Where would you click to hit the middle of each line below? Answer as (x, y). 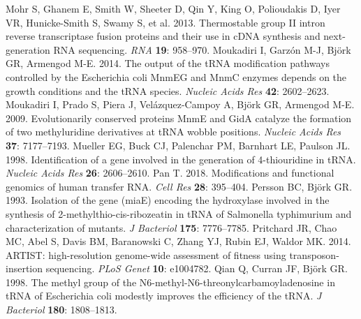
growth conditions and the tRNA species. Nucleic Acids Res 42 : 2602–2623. (168, 90)
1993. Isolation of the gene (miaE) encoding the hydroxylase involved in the (168, 200)
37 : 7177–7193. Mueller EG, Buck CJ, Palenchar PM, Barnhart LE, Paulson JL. (178, 145)
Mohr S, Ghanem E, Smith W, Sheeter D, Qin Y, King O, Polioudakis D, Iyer (173, 8)
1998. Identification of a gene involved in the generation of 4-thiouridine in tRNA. (181, 159)
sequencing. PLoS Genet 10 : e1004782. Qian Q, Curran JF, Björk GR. (197, 268)
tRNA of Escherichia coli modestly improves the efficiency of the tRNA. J (164, 296)
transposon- (314, 254)
